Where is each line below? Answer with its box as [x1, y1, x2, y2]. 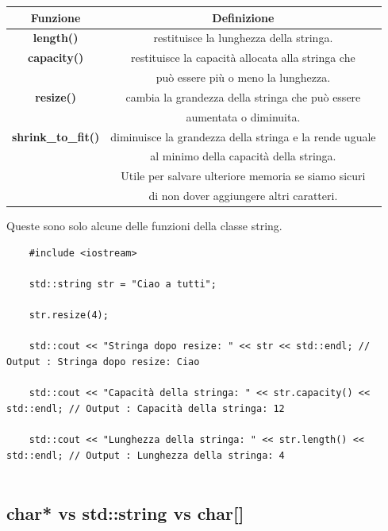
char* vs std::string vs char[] [6, 501, 244, 525]
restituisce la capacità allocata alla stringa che [131, 49, 355, 66]
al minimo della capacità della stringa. [150, 148, 336, 164]
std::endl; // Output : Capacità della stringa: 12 [6, 402, 285, 414]
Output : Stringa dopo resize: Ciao [6, 356, 200, 367]
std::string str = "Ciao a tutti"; [29, 278, 217, 290]
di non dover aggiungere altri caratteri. [148, 187, 338, 204]
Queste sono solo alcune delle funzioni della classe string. [6, 217, 282, 234]
